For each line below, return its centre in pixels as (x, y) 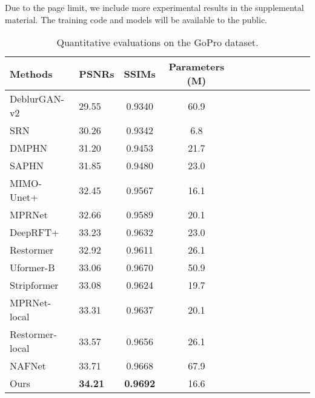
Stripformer (34, 285)
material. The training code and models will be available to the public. (136, 19)
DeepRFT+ (35, 232)
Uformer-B (32, 268)
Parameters (197, 67)
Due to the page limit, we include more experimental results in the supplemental (154, 7)
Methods (31, 73)
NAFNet (28, 366)
